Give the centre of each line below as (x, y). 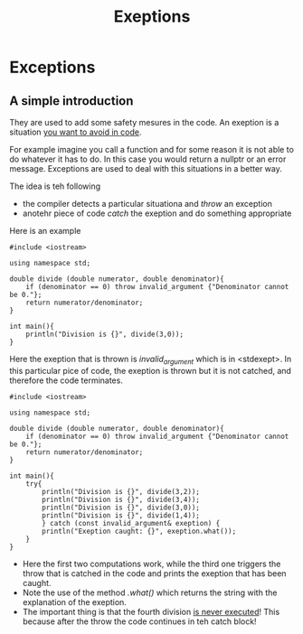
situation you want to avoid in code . (76, 132)
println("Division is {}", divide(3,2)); (121, 491)
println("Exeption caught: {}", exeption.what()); (139, 531)
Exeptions (152, 17)
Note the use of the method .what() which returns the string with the (150, 592)
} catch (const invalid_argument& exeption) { (131, 523)
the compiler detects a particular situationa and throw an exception (147, 204)
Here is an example (45, 231)
